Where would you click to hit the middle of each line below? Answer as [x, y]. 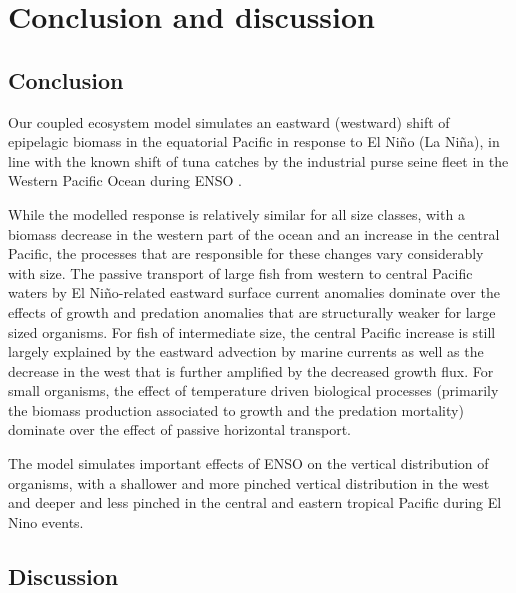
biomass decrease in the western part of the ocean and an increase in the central [254, 233]
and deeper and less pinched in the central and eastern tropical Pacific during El [255, 502]
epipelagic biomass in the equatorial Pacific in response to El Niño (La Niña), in [254, 141]
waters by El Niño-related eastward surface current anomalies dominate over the [254, 292]
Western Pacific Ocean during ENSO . [125, 180]
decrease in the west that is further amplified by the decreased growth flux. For [251, 370]
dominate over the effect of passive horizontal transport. [179, 429]
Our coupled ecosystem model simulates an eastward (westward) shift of [229, 121]
